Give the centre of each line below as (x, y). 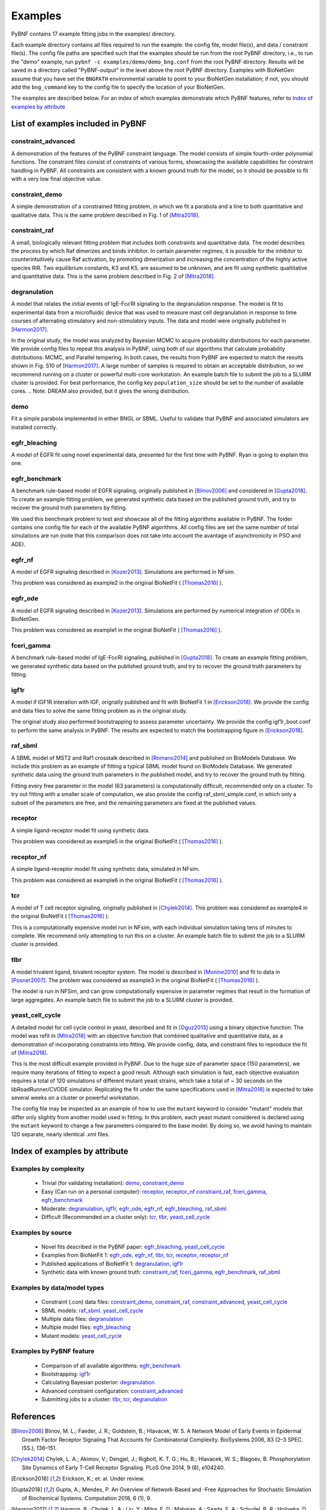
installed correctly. (34, 427)
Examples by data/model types (58, 1288)
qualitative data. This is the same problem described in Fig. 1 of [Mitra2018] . (106, 215)
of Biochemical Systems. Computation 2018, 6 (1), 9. (87, 1498)
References (33, 1417)
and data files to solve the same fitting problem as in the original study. (99, 710)
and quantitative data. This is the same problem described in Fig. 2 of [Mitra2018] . (113, 276)
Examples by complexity (48, 1169)
